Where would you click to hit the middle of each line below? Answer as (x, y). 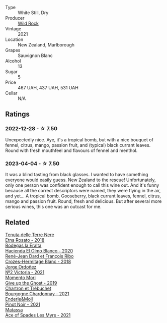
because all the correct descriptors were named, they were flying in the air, (83, 190)
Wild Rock (28, 23)
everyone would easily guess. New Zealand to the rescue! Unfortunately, (80, 180)
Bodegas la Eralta (23, 245)
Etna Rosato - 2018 (25, 240)
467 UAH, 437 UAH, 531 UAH (48, 88)
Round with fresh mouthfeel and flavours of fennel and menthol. (71, 150)
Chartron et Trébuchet (28, 288)
